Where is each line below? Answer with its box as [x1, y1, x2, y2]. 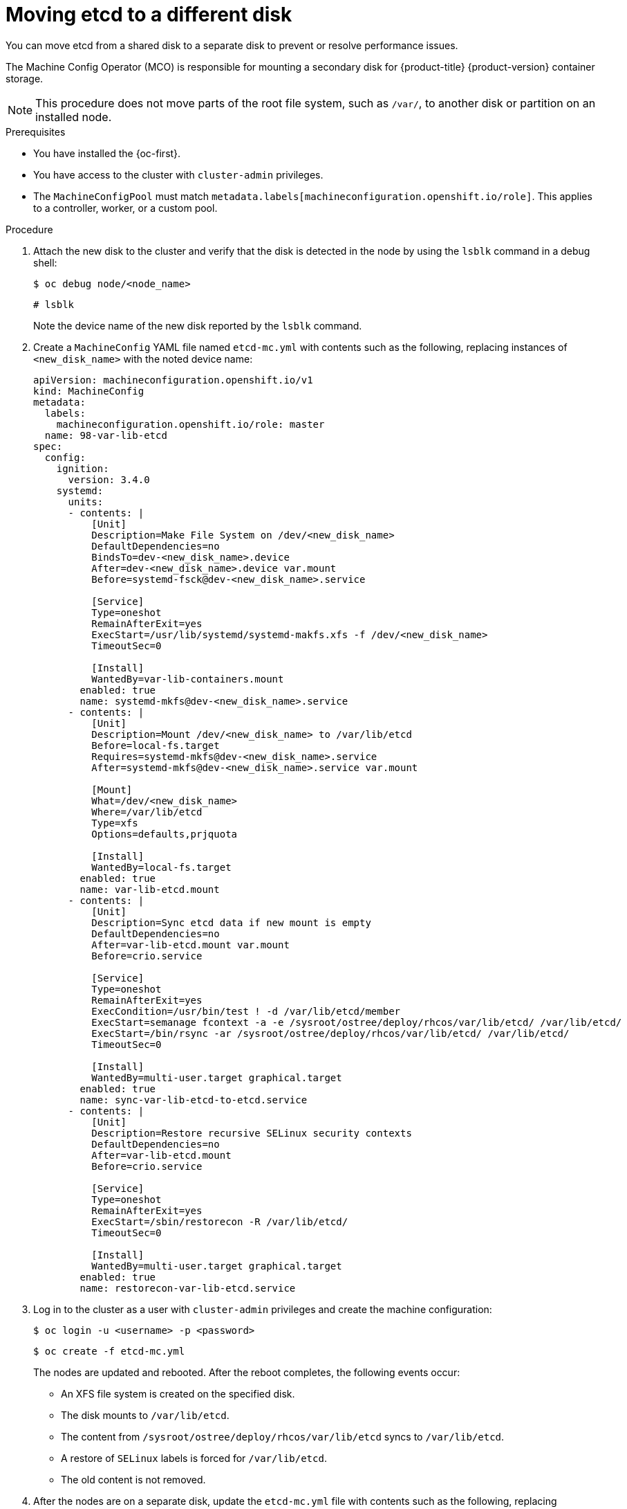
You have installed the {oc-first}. [33, 147, 181, 159]
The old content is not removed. [61, 1473, 206, 1485]
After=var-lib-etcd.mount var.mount [91, 939, 290, 950]
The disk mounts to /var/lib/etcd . [61, 1409, 230, 1421]
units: [68, 496, 104, 507]
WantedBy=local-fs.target [91, 861, 232, 873]
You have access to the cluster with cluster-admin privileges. [33, 168, 324, 181]
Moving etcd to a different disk [6, 3, 292, 26]
